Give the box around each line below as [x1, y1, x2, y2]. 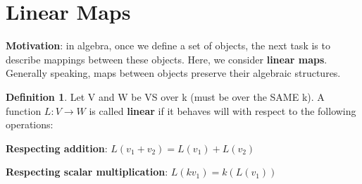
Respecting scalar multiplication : [6, 164, 168, 179]
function [6, 103, 42, 118]
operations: [6, 117, 54, 132]
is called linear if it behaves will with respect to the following [89, 103, 356, 118]
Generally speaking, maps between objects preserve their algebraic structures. [6, 66, 341, 80]
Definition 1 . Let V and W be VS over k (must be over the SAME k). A [6, 89, 325, 104]
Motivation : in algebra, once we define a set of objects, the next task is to [6, 38, 330, 53]
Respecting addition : [6, 140, 108, 155]
